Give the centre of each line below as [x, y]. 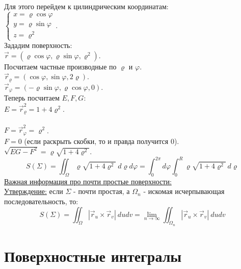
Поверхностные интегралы [93, 255]
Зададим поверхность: [38, 45]
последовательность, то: [41, 201]
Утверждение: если [34, 191]
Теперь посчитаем [32, 98]
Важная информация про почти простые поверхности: [88, 181]
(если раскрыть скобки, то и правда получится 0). [102, 141]
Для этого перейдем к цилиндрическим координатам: [86, 6]
